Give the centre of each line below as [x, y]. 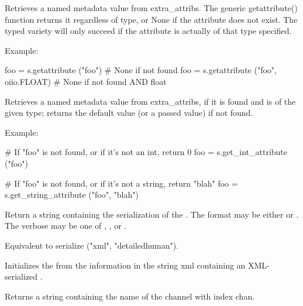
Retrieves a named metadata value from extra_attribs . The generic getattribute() [151, 8]
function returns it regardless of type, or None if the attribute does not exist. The [151, 19]
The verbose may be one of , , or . [66, 226]
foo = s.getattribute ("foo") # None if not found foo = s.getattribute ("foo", [141, 70]
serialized [21, 276]
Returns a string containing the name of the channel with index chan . [130, 296]
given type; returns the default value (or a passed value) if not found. [129, 113]
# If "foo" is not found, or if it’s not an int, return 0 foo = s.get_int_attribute [146, 152]
